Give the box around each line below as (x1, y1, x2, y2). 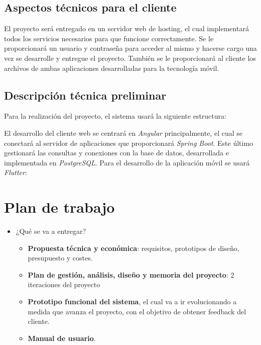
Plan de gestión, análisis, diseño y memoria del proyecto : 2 (28, 269, 234, 280)
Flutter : (4, 167, 27, 178)
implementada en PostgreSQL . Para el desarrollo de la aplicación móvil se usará (4, 157, 250, 167)
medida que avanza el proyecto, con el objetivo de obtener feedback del (28, 306, 246, 316)
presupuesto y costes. (28, 252, 93, 263)
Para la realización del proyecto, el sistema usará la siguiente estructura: (4, 111, 226, 121)
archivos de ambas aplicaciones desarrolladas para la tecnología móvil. (4, 62, 219, 73)
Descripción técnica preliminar (4, 87, 167, 103)
